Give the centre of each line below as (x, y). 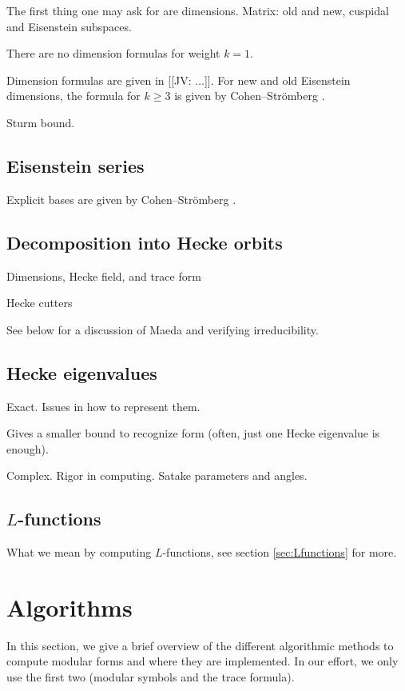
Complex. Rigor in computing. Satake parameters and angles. (157, 475)
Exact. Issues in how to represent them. (103, 406)
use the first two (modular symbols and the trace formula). (151, 677)
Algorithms (69, 607)
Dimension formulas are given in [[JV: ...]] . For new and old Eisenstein (179, 80)
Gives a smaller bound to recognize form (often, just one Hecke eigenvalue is (193, 433)
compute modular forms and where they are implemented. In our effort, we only (202, 661)
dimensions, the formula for (73, 96)
